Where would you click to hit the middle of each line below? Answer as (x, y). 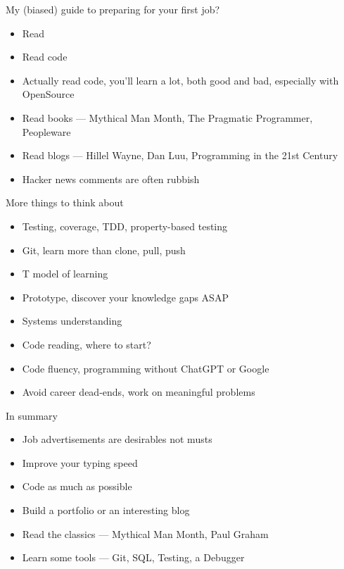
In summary (32, 415)
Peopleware (46, 131)
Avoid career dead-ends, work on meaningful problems (139, 392)
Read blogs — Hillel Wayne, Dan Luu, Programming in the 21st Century (180, 155)
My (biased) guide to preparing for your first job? (113, 9)
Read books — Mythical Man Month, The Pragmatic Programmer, (167, 117)
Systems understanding (72, 321)
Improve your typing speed (80, 462)
